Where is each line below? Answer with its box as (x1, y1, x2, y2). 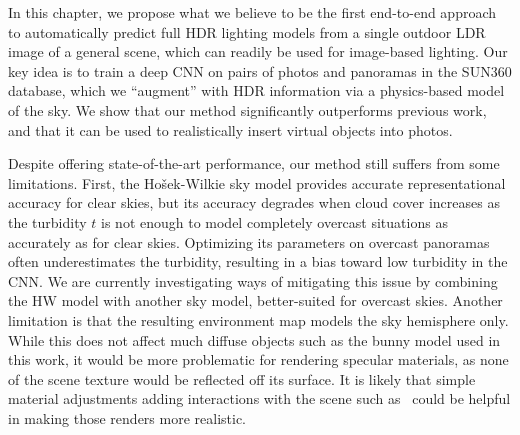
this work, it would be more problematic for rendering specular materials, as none (8, 349, 509, 370)
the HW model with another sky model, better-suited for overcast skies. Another (8, 290, 503, 311)
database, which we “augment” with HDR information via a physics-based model (8, 80, 505, 101)
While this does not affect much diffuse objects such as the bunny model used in (8, 329, 501, 350)
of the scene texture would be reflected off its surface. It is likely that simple (8, 368, 476, 389)
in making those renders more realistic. (8, 407, 246, 428)
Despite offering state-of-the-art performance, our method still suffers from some (8, 153, 500, 174)
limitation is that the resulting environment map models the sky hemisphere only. (8, 309, 509, 330)
